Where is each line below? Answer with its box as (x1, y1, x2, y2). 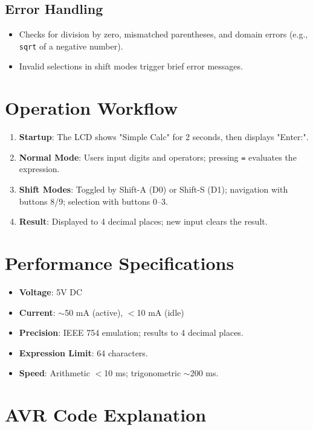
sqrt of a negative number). (19, 39, 123, 52)
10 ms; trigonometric (104, 367, 181, 379)
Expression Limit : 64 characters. (19, 346, 148, 359)
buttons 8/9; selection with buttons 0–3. (19, 194, 168, 207)
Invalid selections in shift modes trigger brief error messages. (19, 60, 243, 72)
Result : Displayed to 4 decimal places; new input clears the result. (19, 215, 268, 228)
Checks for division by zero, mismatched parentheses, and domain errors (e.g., (19, 28, 308, 40)
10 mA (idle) (137, 306, 184, 318)
